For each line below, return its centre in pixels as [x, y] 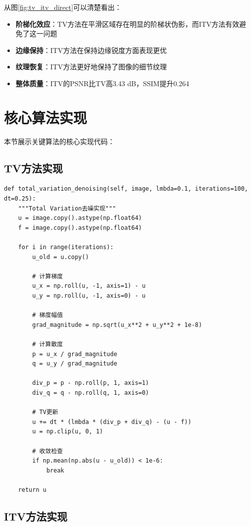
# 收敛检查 [48, 451]
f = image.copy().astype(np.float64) [80, 228]
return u [32, 490]
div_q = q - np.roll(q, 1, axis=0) [91, 393]
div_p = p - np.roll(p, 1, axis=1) [91, 383]
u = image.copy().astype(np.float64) [80, 218]
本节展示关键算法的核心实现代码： [59, 141]
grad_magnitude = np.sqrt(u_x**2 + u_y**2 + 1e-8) [117, 325]
